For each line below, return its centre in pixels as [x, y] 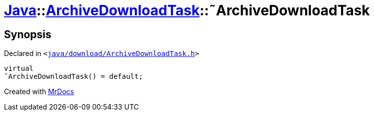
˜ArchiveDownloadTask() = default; [74, 77]
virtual [19, 69]
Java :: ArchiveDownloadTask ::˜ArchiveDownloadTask [187, 10]
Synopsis [28, 34]
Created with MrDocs [39, 92]
